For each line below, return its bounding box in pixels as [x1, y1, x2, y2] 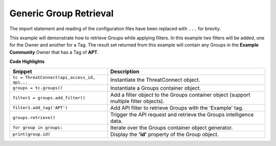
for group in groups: [12, 125, 63, 130]
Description [110, 68, 140, 75]
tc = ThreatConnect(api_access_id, [12, 75, 96, 80]
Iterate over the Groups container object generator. [110, 124, 233, 131]
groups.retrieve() [12, 115, 56, 120]
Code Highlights [9, 59, 45, 65]
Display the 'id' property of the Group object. [110, 131, 219, 138]
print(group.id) [12, 132, 51, 137]
